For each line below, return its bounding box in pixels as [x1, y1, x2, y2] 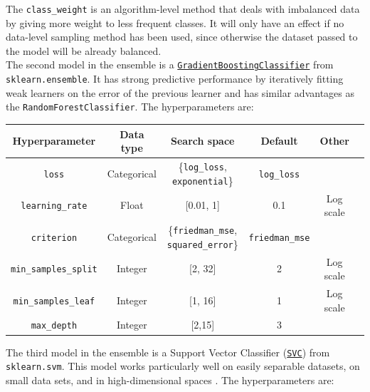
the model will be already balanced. [6, 43, 162, 58]
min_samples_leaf [13, 296, 95, 306]
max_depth [31, 321, 78, 331]
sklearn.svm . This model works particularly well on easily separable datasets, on [6, 359, 360, 373]
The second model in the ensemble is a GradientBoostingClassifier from [6, 57, 334, 72]
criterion [31, 232, 78, 243]
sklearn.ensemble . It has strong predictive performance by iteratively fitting [6, 71, 344, 86]
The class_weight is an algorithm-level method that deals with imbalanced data [6, 1, 360, 16]
